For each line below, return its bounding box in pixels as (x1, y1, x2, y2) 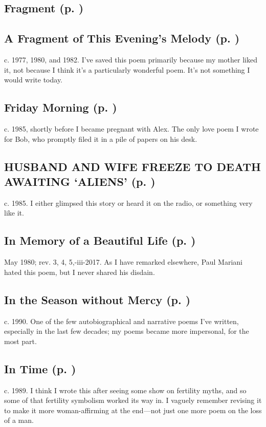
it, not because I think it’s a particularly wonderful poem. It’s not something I (4, 64, 250, 75)
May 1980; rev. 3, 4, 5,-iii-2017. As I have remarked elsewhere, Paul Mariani (4, 257, 243, 267)
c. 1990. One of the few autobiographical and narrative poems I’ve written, (4, 315, 239, 326)
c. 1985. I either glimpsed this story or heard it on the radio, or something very (4, 197, 253, 208)
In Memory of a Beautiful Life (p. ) (4, 232, 196, 248)
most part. (4, 335, 37, 346)
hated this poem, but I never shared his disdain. (4, 266, 155, 277)
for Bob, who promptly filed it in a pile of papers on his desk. (4, 133, 197, 144)
